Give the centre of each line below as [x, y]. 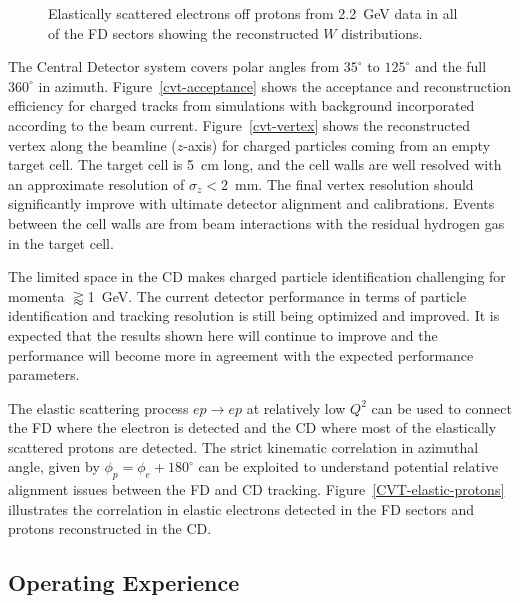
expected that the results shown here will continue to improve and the [223, 334]
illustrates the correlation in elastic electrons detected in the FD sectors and [241, 508]
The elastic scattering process [98, 407]
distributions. [382, 32]
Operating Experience [124, 582]
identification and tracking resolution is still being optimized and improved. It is [254, 315]
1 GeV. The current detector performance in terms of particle [277, 295]
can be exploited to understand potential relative [348, 466]
